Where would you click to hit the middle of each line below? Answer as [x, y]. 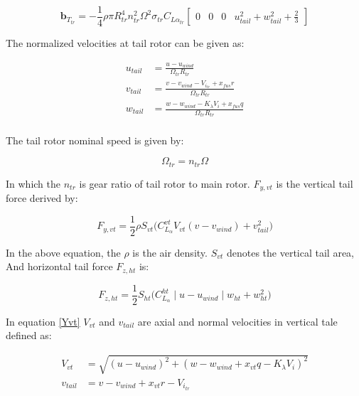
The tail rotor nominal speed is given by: [95, 140]
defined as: [29, 335]
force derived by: [42, 198]
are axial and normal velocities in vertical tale [237, 321]
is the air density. [170, 252]
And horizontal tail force [59, 266]
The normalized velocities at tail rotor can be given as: [125, 43]
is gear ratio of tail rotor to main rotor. [165, 183]
